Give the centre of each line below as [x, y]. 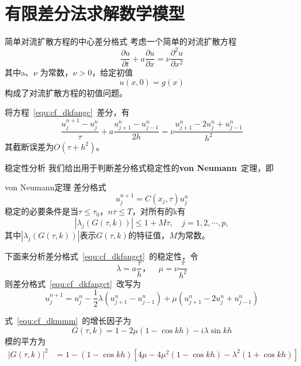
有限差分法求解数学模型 [95, 13]
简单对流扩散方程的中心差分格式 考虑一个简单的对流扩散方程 [121, 41]
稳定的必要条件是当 [41, 211]
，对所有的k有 [159, 211]
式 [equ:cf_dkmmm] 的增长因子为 [68, 320]
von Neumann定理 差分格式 [56, 187]
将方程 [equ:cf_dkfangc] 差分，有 [67, 112]
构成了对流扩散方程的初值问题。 [66, 92]
